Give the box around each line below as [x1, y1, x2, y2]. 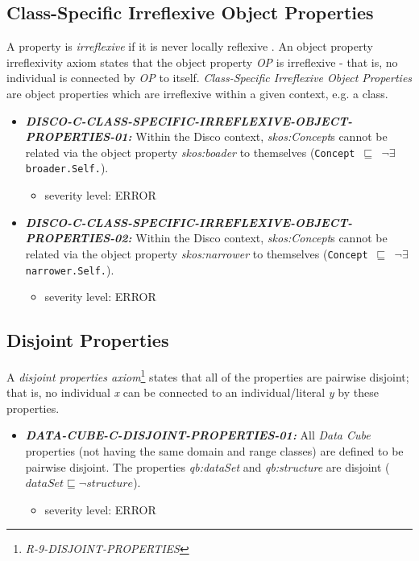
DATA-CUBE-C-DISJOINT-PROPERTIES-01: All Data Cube [25, 427, 371, 443]
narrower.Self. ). [25, 261, 114, 278]
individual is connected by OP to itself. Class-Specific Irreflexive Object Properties [6, 69, 413, 86]
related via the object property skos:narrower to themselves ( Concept [25, 245, 368, 262]
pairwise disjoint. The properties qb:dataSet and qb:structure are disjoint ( [25, 458, 390, 475]
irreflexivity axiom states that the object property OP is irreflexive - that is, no [6, 53, 398, 70]
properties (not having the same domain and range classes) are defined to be [25, 443, 404, 459]
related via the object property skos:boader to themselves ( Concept [25, 143, 355, 160]
